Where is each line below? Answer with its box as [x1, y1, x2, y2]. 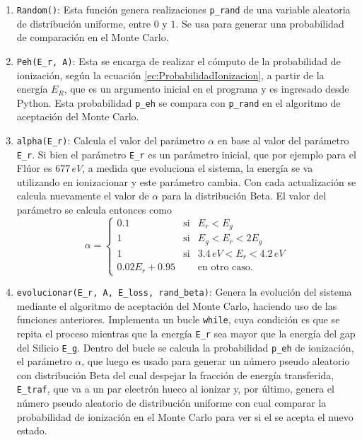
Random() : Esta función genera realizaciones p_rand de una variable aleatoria [16, 2, 351, 16]
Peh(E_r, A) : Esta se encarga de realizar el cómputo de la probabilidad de [16, 53, 341, 68]
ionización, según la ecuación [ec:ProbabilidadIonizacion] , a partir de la [16, 67, 325, 82]
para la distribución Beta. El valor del [161, 188, 327, 203]
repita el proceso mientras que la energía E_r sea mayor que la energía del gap [16, 325, 356, 340]
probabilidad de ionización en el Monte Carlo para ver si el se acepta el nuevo [16, 409, 354, 424]
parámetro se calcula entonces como [16, 202, 172, 217]
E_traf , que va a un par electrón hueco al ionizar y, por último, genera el [16, 381, 334, 396]
